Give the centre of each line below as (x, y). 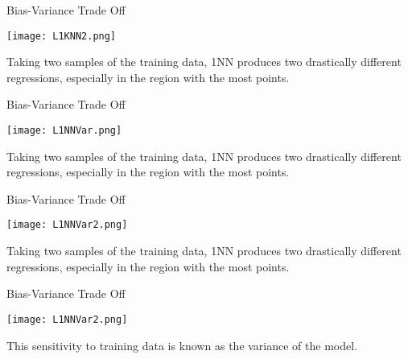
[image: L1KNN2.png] (62, 36)
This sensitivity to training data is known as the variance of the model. (182, 345)
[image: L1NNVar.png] (64, 131)
